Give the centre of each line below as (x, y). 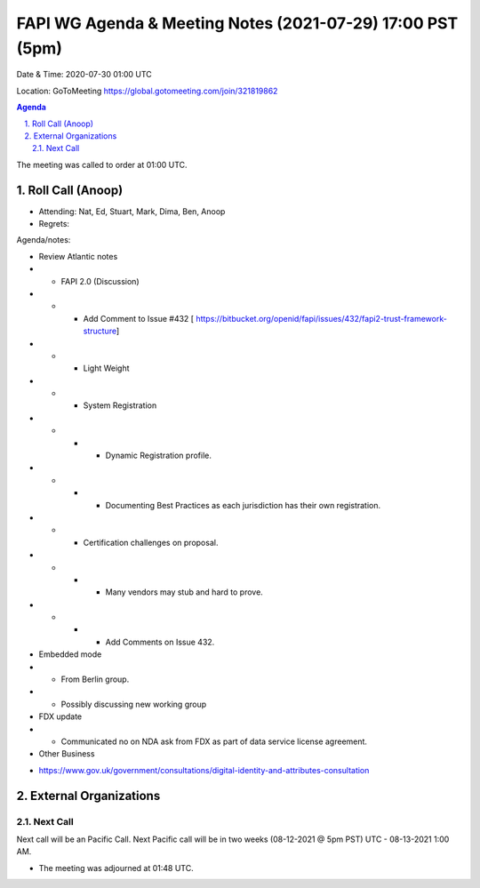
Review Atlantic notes (78, 256)
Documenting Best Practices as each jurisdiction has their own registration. (243, 505)
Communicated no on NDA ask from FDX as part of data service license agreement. (214, 741)
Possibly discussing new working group (134, 704)
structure (100, 331)
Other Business (67, 754)
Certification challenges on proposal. (151, 542)
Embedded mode (70, 654)
